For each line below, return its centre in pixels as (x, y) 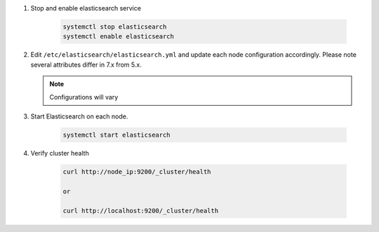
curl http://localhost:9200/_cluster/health (141, 211)
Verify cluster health (60, 153)
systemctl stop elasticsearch (115, 27)
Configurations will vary (84, 97)
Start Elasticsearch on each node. (79, 116)
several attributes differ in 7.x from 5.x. (86, 64)
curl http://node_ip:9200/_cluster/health (137, 171)
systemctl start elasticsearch (117, 135)
